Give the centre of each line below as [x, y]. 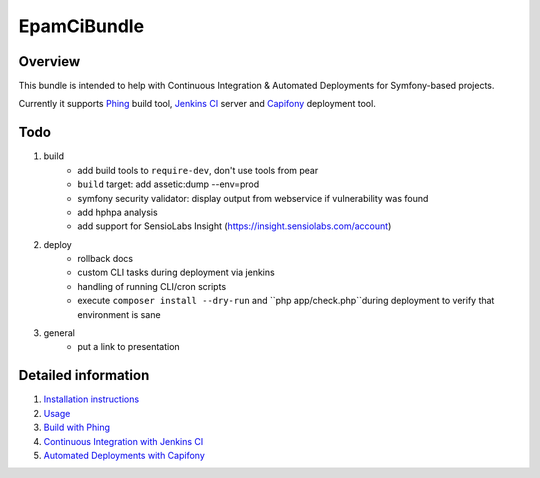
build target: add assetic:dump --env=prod [168, 184]
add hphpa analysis [118, 212]
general [59, 333]
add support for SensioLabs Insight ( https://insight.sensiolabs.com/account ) [234, 226]
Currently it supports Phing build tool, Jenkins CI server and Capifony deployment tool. [197, 104]
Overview [49, 61]
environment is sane [119, 314]
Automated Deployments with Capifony [124, 455]
